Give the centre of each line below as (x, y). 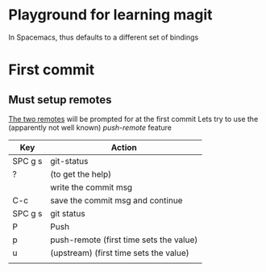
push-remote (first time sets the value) (124, 240)
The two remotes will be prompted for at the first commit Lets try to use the (133, 119)
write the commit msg (91, 187)
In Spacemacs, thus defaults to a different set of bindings (104, 37)
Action (124, 147)
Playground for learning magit (110, 15)
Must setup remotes (60, 100)
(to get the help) (81, 174)
